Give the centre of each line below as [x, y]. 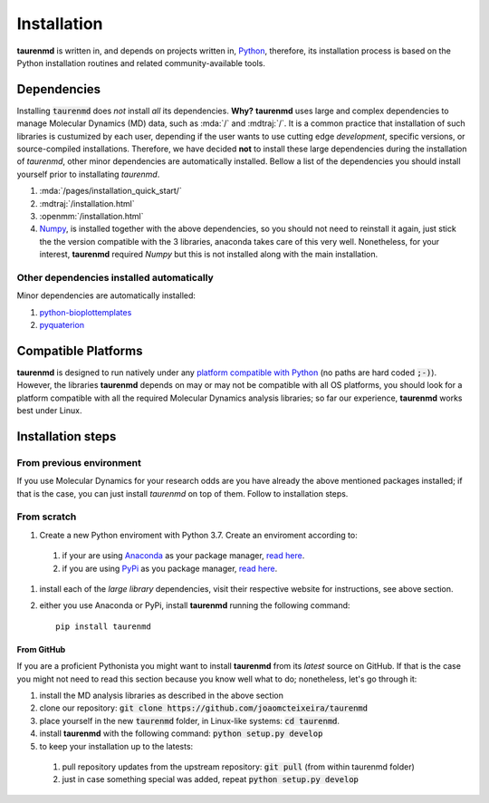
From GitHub [41, 649]
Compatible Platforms [80, 350]
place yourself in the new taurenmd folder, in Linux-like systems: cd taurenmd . [189, 721]
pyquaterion [62, 325]
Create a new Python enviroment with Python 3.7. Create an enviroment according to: [198, 535]
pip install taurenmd [103, 626]
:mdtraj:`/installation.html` [87, 203]
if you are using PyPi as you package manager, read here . [170, 568]
